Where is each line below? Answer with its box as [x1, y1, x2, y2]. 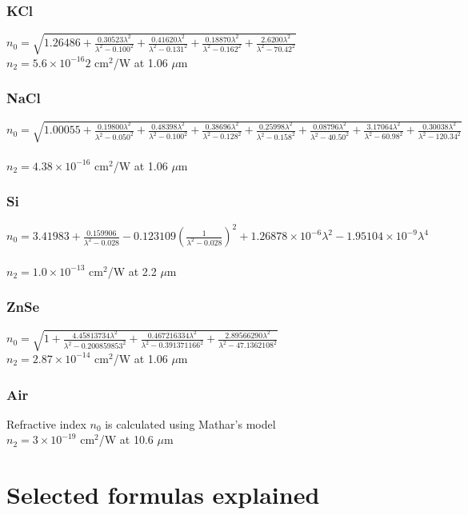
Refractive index [6, 415, 86, 432]
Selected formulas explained [6, 478, 320, 511]
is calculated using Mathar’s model [105, 415, 276, 432]
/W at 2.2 [107, 262, 157, 279]
